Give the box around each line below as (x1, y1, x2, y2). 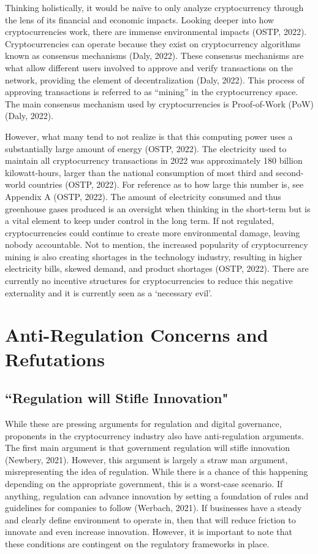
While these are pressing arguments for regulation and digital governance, (5, 417, 282, 430)
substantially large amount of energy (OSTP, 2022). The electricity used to (5, 142, 287, 155)
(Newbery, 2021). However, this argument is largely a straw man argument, (5, 453, 288, 466)
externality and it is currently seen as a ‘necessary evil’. (5, 286, 213, 299)
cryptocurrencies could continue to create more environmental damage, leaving (5, 226, 300, 239)
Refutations (5, 346, 105, 371)
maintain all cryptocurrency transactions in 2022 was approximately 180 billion (5, 154, 303, 167)
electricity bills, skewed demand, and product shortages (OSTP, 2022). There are (5, 262, 309, 275)
